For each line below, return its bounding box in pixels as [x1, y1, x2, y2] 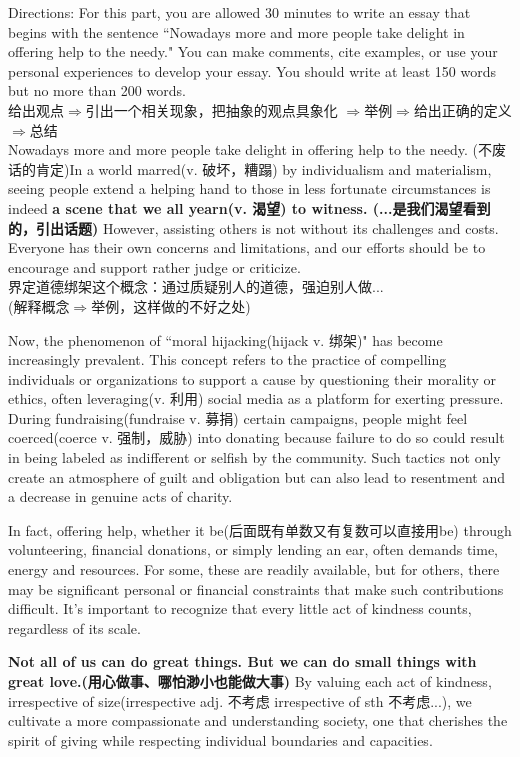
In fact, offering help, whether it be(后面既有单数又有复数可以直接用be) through [8, 519, 512, 540]
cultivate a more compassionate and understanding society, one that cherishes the [8, 710, 508, 731]
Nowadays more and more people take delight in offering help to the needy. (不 [8, 139, 492, 160]
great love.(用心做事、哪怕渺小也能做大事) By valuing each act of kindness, [8, 671, 492, 691]
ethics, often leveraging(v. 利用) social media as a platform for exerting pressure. [8, 388, 504, 409]
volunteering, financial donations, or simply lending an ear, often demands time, [8, 539, 499, 560]
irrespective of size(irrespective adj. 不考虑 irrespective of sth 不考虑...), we [8, 690, 472, 711]
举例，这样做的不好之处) [91, 295, 251, 316]
